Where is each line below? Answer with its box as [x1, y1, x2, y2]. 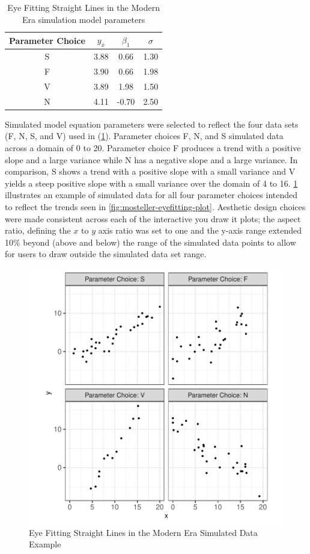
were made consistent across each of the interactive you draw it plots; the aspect [5, 212, 301, 225]
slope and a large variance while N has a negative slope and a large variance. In [5, 153, 298, 166]
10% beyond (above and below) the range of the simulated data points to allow [5, 235, 296, 248]
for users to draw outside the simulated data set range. [5, 247, 207, 260]
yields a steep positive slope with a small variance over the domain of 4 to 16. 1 [5, 176, 298, 189]
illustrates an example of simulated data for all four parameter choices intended [5, 188, 298, 201]
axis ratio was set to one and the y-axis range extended [98, 224, 302, 237]
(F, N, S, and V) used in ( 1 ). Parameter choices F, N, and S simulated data [5, 129, 284, 142]
